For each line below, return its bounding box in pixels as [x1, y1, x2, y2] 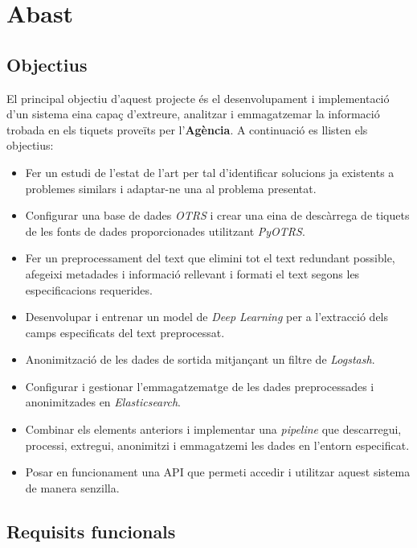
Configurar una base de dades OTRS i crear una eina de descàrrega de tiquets [25, 207, 410, 224]
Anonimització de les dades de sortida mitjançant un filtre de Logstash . [25, 351, 375, 368]
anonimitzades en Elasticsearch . [25, 393, 181, 410]
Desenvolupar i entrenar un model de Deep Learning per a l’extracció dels [25, 308, 389, 325]
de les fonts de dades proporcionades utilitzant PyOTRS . [25, 222, 305, 239]
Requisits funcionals [6, 518, 176, 543]
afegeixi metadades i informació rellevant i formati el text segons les [25, 265, 360, 282]
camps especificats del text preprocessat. [25, 323, 225, 340]
